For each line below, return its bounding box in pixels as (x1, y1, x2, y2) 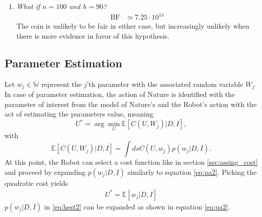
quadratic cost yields (5, 177, 68, 188)
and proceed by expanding (5, 166, 86, 177)
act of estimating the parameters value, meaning (5, 108, 153, 119)
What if (16, 1, 40, 11)
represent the (41, 78, 82, 89)
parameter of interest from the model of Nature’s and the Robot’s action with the (5, 98, 257, 109)
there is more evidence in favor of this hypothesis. (16, 30, 169, 41)
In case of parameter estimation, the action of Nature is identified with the (5, 88, 235, 99)
